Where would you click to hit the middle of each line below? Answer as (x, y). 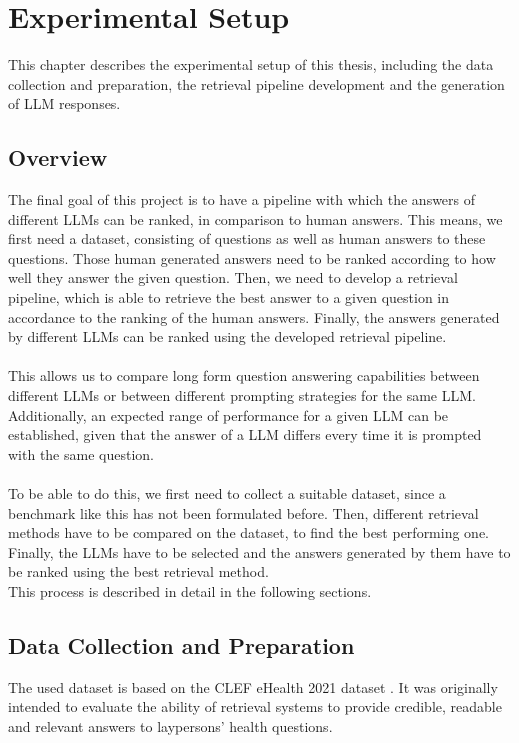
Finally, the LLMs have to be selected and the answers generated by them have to (259, 551)
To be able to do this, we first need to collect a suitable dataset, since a (227, 493)
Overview (58, 157)
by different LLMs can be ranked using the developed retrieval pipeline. (227, 336)
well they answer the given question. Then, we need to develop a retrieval (233, 277)
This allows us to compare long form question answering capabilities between (244, 375)
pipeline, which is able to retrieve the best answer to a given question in (229, 297)
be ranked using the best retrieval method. (138, 571)
